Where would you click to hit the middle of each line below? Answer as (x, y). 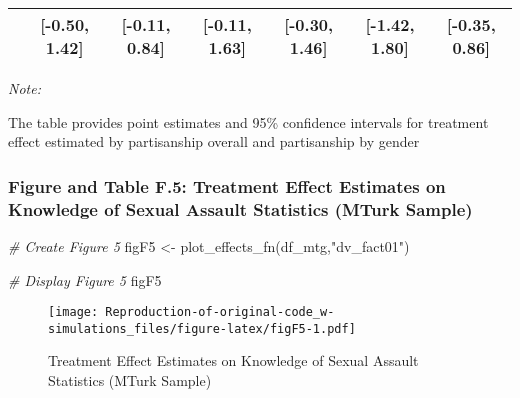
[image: (73, 312)
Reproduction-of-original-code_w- (220, 312)
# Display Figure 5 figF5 (85, 279)
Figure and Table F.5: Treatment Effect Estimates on (227, 185)
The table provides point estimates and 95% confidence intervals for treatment (248, 121)
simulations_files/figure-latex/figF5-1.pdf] (202, 328)
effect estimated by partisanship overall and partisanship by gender (214, 141)
